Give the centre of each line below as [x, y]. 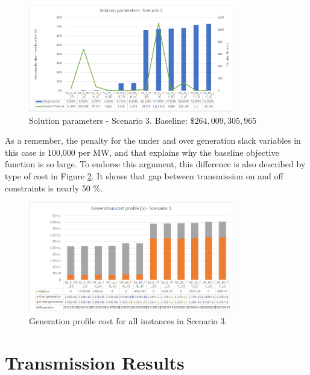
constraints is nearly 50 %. [54, 187]
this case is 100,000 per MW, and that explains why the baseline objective [142, 152]
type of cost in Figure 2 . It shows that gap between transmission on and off [144, 175]
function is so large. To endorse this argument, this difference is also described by [155, 164]
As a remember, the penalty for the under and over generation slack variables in [153, 140]
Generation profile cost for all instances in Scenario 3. [128, 320]
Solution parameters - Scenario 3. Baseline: [108, 120]
